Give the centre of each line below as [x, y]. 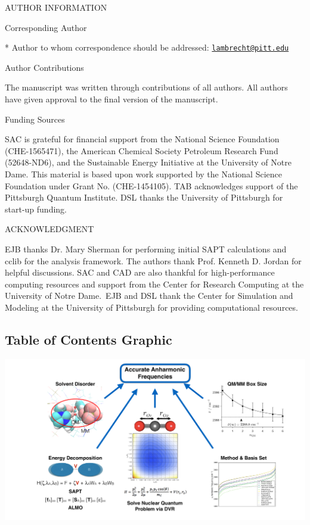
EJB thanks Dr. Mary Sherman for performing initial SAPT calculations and [146, 249]
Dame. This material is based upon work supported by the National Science [143, 174]
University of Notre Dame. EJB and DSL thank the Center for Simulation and [149, 296]
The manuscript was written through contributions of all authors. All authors [146, 87]
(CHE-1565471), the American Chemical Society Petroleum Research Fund [142, 150]
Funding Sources [35, 119]
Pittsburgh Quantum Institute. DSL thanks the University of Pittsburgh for [144, 197]
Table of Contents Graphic [89, 339]
